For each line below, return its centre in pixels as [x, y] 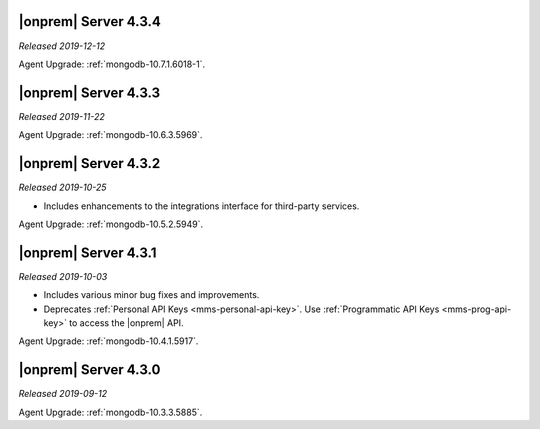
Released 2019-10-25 [62, 187]
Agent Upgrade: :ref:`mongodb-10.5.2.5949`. [111, 224]
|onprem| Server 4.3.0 [89, 370]
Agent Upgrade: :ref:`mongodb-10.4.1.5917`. [108, 341]
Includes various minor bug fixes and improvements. [151, 295]
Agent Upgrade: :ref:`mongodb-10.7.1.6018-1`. [111, 64]
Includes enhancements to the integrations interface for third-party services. [201, 206]
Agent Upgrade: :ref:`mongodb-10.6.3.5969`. [110, 135]
